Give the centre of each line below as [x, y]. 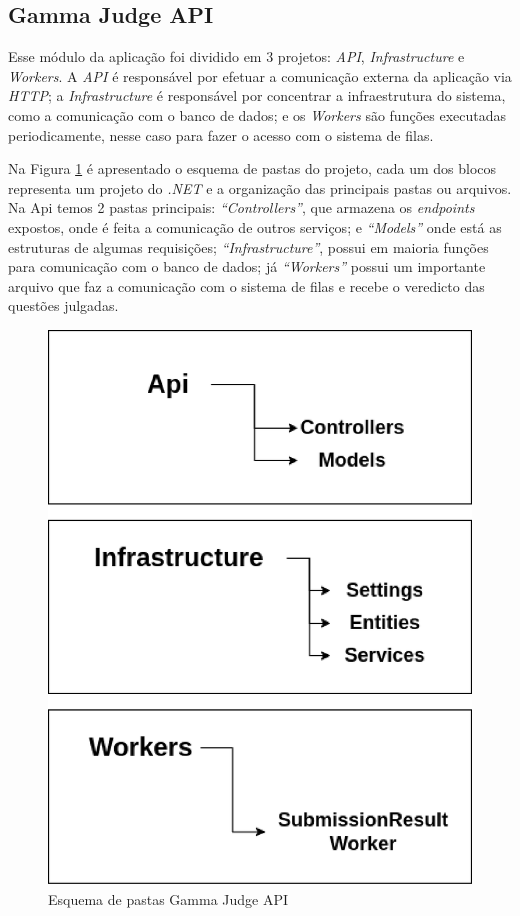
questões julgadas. [63, 305]
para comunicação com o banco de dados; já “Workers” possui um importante [247, 266]
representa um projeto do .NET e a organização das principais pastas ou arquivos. [260, 187]
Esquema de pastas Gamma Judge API [168, 898]
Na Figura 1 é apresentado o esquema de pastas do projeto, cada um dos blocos [252, 168]
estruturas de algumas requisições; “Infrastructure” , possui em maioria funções [248, 246]
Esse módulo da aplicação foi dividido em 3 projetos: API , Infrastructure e [236, 56]
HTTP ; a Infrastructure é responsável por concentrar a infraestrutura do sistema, [257, 95]
